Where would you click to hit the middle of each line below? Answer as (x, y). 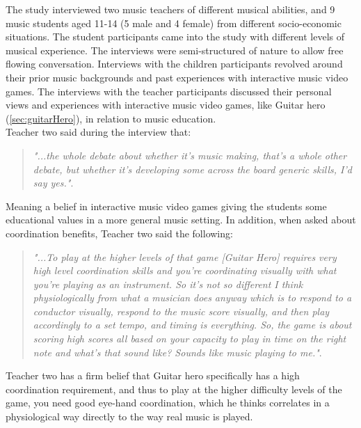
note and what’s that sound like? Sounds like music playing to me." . (177, 352)
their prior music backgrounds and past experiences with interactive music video (177, 77)
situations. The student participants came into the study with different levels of (175, 37)
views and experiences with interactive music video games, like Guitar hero (166, 105)
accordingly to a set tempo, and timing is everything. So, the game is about (192, 325)
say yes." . (53, 183)
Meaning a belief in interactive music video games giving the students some (166, 206)
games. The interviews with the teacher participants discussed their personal (169, 91)
